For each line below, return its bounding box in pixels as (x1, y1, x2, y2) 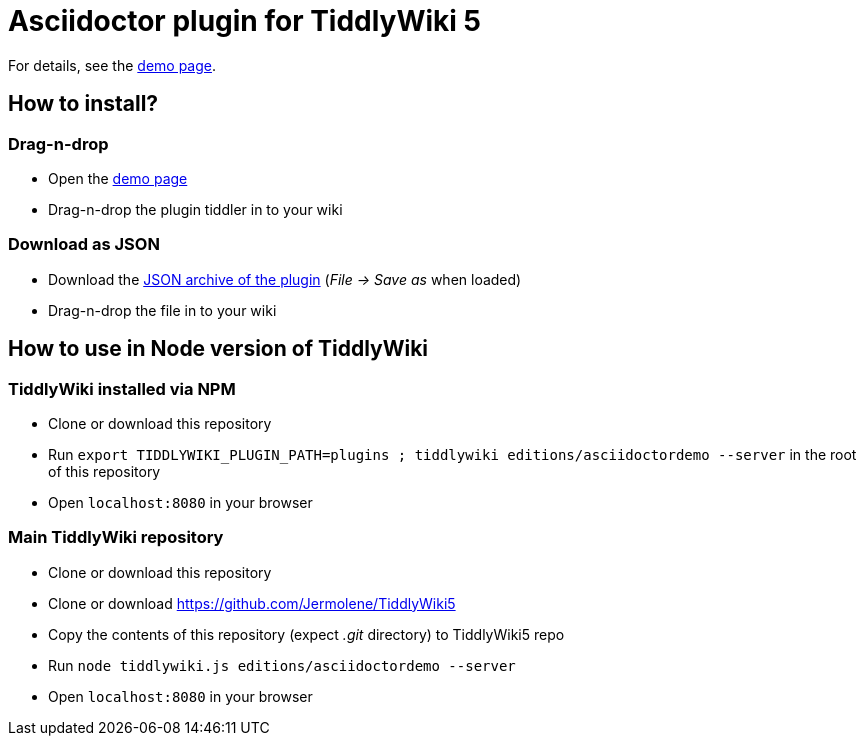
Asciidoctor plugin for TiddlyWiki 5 (8, 4, 481, 38)
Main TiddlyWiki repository (8, 527, 224, 548)
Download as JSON (8, 234, 160, 255)
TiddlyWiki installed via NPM (8, 378, 236, 399)
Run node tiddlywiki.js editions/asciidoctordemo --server (48, 656, 516, 674)
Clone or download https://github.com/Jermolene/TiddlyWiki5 (48, 594, 456, 612)
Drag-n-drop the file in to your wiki (48, 301, 277, 319)
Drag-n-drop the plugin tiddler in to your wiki (48, 200, 343, 218)
